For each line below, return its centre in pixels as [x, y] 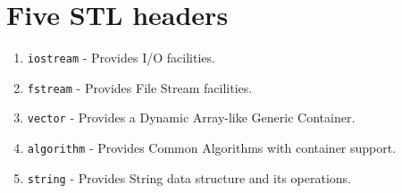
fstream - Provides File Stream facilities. [140, 87]
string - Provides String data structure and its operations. [189, 177]
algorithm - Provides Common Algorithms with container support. [212, 148]
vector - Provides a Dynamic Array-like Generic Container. [191, 117]
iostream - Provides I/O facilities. [121, 58]
